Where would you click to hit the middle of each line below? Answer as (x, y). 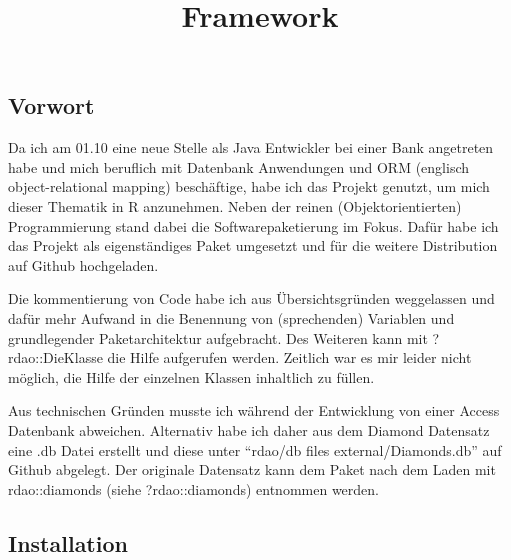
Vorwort (51, 105)
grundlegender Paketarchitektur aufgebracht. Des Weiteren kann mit (218, 337)
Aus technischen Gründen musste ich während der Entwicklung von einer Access (254, 410)
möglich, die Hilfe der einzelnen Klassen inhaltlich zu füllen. (191, 376)
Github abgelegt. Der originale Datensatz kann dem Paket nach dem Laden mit (252, 469)
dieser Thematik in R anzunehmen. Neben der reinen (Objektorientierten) (235, 205)
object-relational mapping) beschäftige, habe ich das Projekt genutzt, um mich (249, 186)
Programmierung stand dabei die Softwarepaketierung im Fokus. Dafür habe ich (253, 225)
